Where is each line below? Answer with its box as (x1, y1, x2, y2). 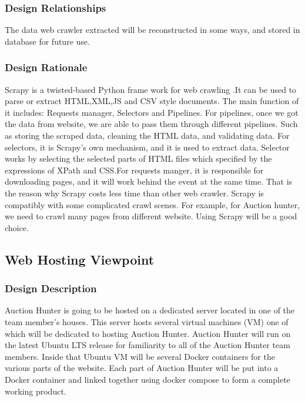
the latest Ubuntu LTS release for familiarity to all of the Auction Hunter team (5, 339, 290, 351)
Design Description (5, 281, 97, 296)
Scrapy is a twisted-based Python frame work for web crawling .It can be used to (5, 83, 297, 95)
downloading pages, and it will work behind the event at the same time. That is (5, 175, 293, 188)
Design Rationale (5, 60, 88, 75)
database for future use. (5, 35, 90, 47)
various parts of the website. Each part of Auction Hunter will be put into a (5, 362, 279, 374)
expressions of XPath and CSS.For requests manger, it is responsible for (5, 163, 264, 176)
